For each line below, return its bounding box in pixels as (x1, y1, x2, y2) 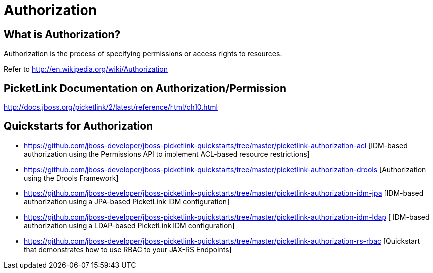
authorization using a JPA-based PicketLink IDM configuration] (24, 197, 230, 206)
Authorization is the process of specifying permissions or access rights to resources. (4, 49, 282, 58)
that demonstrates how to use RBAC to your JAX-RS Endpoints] (24, 245, 232, 254)
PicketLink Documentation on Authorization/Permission (4, 82, 287, 94)
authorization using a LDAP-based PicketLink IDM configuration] (24, 221, 235, 230)
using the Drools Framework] (24, 173, 119, 182)
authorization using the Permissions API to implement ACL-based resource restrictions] (24, 149, 310, 158)
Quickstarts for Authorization (4, 120, 153, 133)
